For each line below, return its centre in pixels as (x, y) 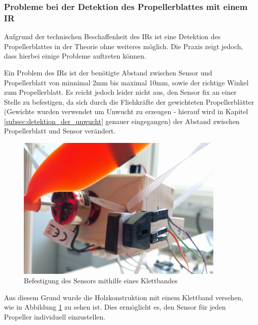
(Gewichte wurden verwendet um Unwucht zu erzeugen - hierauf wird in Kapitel (126, 111)
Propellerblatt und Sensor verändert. (60, 131)
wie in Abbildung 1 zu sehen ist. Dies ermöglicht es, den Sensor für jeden (115, 307)
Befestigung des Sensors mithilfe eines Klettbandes (101, 281)
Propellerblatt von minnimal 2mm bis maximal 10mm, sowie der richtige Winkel (126, 82)
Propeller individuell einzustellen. (55, 316)
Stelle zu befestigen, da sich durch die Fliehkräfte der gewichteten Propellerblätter (129, 101)
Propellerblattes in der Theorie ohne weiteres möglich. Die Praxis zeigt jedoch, (124, 46)
